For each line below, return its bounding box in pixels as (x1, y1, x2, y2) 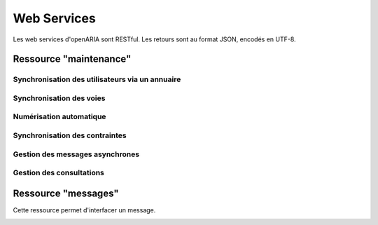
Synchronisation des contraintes (13, 130, 127, 140)
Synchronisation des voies (13, 93, 106, 103)
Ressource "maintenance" (13, 53, 132, 65)
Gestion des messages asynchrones (13, 149, 140, 159)
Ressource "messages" (13, 187, 119, 199)
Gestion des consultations (13, 168, 105, 178)
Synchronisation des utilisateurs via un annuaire (13, 74, 181, 84)
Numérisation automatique (13, 112, 106, 122)
